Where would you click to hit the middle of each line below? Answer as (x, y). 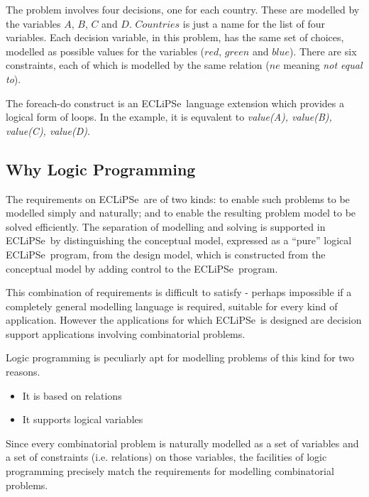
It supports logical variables (83, 419)
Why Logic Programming (101, 169)
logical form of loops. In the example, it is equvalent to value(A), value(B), (169, 117)
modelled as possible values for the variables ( (105, 51)
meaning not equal (323, 65)
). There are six (323, 51)
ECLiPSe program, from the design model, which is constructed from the (166, 254)
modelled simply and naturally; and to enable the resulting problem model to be (181, 213)
